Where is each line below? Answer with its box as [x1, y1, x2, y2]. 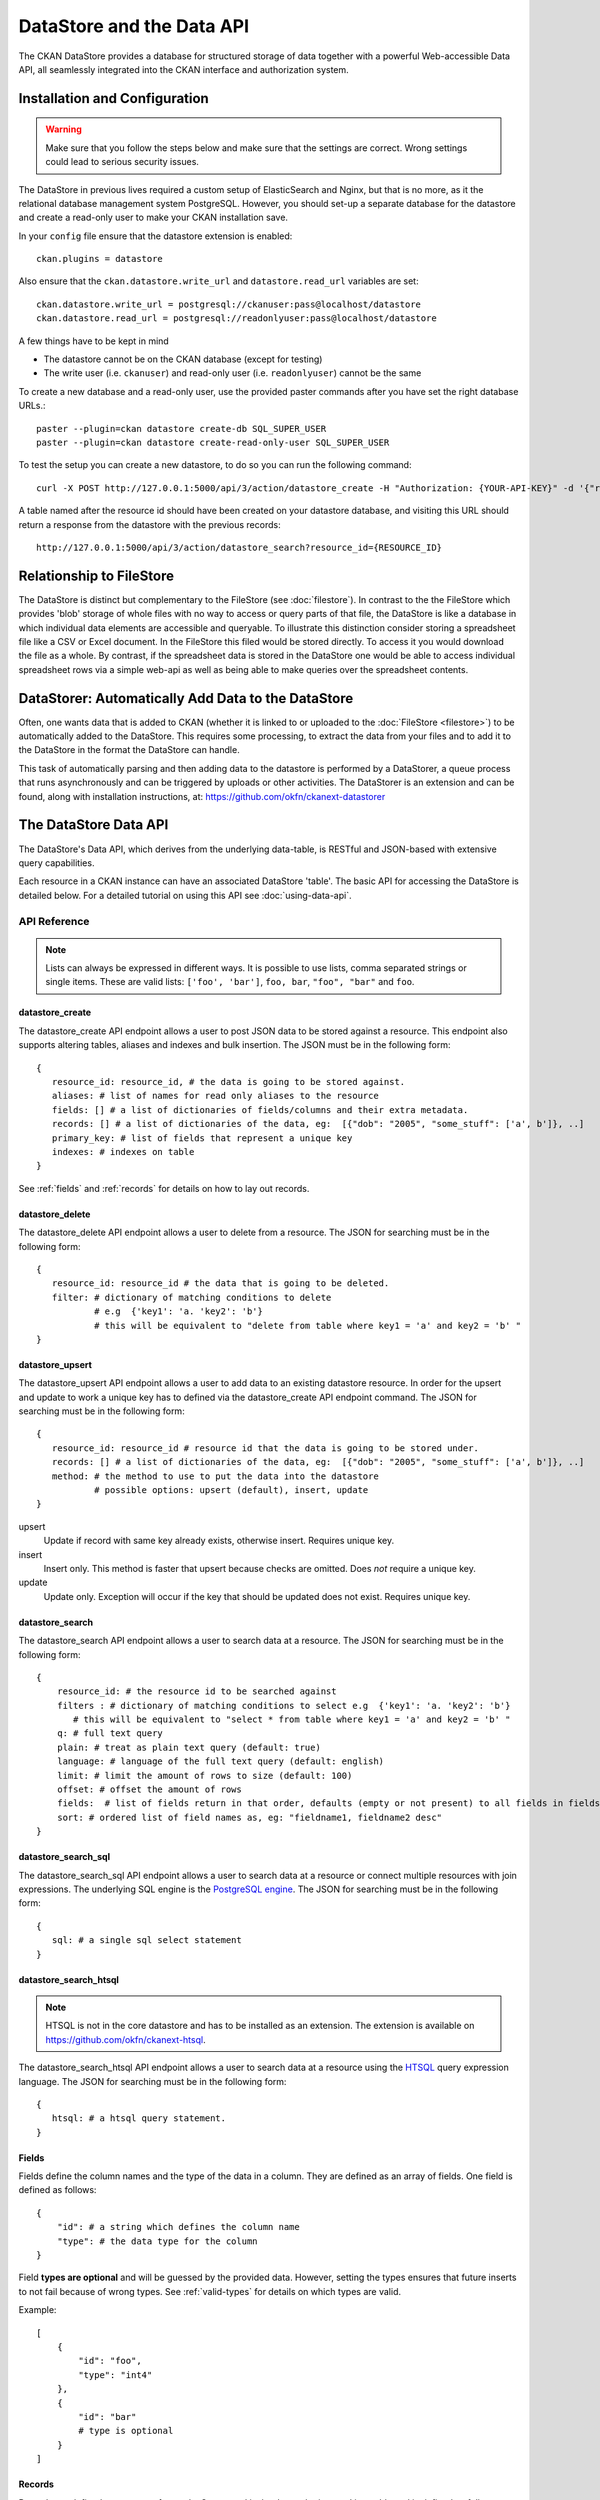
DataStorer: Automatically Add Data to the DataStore [18, 690, 354, 707]
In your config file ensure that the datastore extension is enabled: [18, 230, 293, 242]
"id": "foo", [78, 2355, 142, 2367]
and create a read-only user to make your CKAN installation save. [18, 211, 289, 224]
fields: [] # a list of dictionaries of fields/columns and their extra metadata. [51, 1104, 469, 1115]
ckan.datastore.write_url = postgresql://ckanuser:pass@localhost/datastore [36, 298, 422, 310]
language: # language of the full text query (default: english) [56, 1756, 385, 1767]
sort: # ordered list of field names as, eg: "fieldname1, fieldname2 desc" [56, 1811, 443, 1823]
